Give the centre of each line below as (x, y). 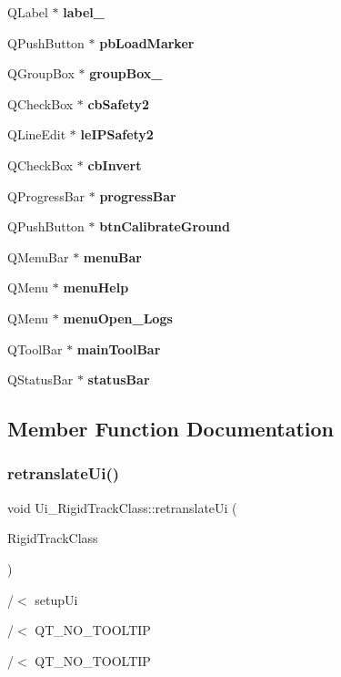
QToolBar (35, 349)
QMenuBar (38, 256)
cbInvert (115, 164)
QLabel (28, 12)
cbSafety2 (118, 103)
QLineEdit (37, 134)
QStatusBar (40, 380)
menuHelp (96, 287)
